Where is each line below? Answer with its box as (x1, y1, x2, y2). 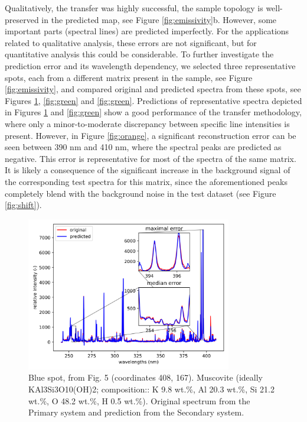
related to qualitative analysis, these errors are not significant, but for (5, 36, 257, 48)
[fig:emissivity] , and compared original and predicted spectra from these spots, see (5, 83, 301, 95)
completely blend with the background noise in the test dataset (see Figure (5, 187, 276, 199)
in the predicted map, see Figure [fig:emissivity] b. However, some (41, 13, 277, 25)
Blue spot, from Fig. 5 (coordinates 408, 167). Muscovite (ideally (28, 371, 263, 384)
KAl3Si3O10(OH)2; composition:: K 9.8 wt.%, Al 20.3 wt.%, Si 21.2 (28, 382, 275, 395)
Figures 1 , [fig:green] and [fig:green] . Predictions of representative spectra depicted (5, 94, 302, 106)
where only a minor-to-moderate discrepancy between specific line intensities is (5, 117, 290, 129)
